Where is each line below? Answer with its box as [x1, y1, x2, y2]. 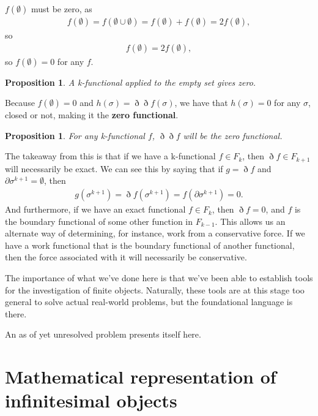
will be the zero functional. [183, 129, 283, 142]
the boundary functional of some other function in [5, 214, 193, 227]
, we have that [174, 96, 228, 109]
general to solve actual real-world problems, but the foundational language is [5, 295, 293, 308]
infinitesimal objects [5, 388, 177, 413]
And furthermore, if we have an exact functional [5, 203, 186, 216]
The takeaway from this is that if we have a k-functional [5, 149, 216, 162]
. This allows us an [215, 214, 286, 227]
